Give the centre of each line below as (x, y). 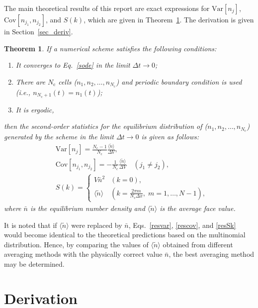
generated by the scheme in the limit (59, 136)
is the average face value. (198, 208)
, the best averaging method (212, 254)
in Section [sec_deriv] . (39, 31)
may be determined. (34, 263)
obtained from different (198, 244)
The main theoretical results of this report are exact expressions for (107, 8)
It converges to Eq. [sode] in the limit (73, 65)
